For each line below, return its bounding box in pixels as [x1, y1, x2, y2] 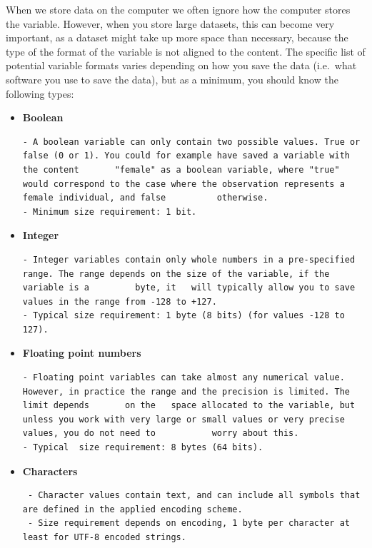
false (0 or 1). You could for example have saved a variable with [22, 151, 350, 161]
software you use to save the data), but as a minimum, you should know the [6, 71, 338, 86]
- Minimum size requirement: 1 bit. [22, 206, 197, 217]
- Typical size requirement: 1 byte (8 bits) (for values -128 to [22, 310, 345, 321]
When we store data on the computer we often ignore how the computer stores [6, 2, 351, 16]
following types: [6, 86, 74, 101]
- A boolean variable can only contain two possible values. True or [22, 136, 361, 147]
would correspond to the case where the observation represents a [22, 178, 345, 189]
